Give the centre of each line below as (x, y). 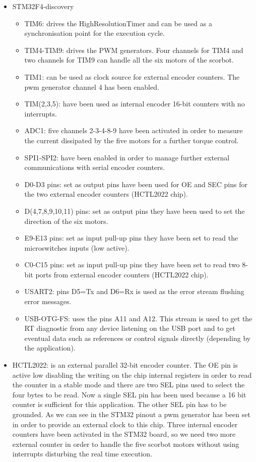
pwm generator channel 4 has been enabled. (92, 86)
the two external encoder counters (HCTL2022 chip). (106, 194)
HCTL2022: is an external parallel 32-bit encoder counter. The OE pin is (125, 365)
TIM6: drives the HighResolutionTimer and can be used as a (118, 23)
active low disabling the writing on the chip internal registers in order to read (132, 374)
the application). (50, 348)
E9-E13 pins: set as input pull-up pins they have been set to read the (131, 238)
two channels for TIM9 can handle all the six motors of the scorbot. (129, 60)
